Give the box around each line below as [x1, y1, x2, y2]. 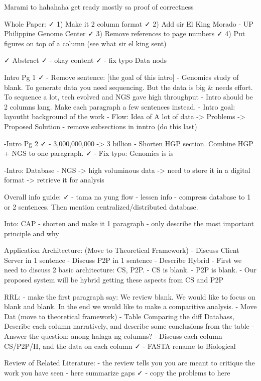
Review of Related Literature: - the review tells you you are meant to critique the [4, 357, 255, 368]
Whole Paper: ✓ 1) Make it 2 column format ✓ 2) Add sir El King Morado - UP [4, 18, 253, 29]
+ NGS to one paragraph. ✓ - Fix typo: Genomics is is [4, 148, 174, 158]
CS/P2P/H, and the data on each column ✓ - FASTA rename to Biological [4, 340, 236, 351]
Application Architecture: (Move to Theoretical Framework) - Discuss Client [4, 245, 239, 255]
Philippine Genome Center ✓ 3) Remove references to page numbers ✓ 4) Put [4, 28, 245, 39]
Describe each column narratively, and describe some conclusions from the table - [4, 321, 254, 331]
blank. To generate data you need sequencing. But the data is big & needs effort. [4, 81, 253, 92]
